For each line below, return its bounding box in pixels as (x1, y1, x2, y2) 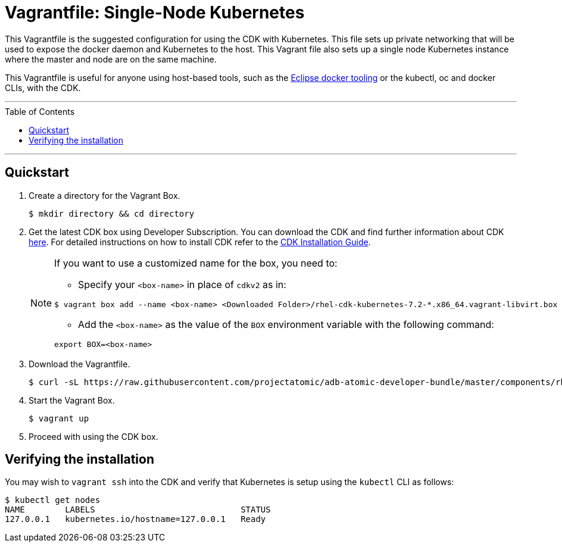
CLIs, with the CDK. (5, 82, 81, 93)
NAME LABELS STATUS (5, 505, 271, 515)
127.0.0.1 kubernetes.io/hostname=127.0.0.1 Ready (5, 514, 266, 524)
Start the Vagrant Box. (29, 395, 115, 405)
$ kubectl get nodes (5, 495, 101, 505)
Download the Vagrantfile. (29, 358, 130, 369)
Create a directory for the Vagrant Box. (29, 190, 180, 201)
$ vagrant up (29, 413, 89, 423)
